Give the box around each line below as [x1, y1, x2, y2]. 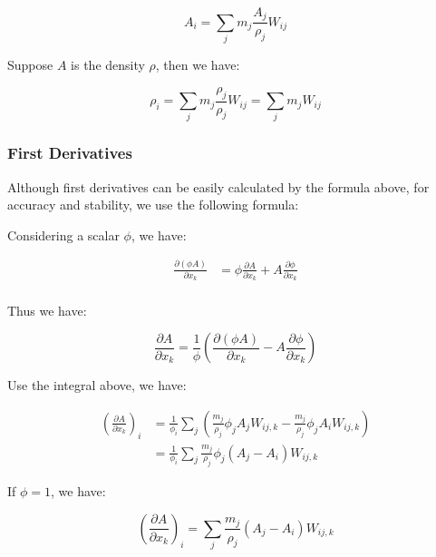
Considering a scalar [7, 225, 120, 244]
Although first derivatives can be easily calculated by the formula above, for [7, 177, 430, 196]
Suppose [7, 55, 53, 74]
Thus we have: [7, 300, 87, 319]
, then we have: [155, 55, 240, 74]
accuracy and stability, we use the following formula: [7, 195, 299, 214]
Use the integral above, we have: [7, 376, 187, 395]
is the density [71, 55, 145, 74]
